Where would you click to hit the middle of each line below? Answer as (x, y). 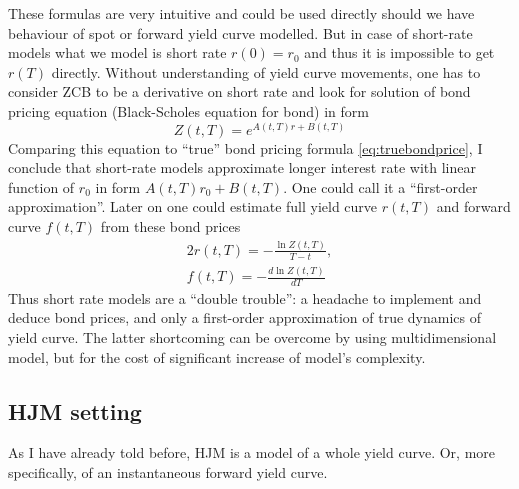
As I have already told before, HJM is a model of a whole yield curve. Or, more (252, 452)
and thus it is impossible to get (399, 52)
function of (41, 186)
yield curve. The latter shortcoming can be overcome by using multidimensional (252, 337)
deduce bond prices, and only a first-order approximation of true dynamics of (245, 317)
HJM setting (75, 410)
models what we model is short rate (117, 52)
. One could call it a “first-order (380, 186)
